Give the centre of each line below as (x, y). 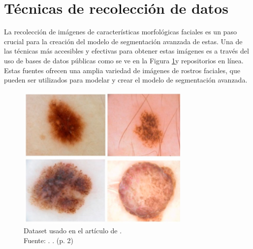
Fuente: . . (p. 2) (48, 240)
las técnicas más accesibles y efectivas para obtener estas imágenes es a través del (126, 51)
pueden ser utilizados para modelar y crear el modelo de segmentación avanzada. (126, 80)
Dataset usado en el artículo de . (73, 230)
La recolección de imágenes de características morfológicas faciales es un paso (120, 32)
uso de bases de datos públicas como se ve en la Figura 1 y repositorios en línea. (124, 60)
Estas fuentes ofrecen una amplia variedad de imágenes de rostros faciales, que (122, 70)
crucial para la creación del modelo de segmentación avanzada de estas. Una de (123, 41)
